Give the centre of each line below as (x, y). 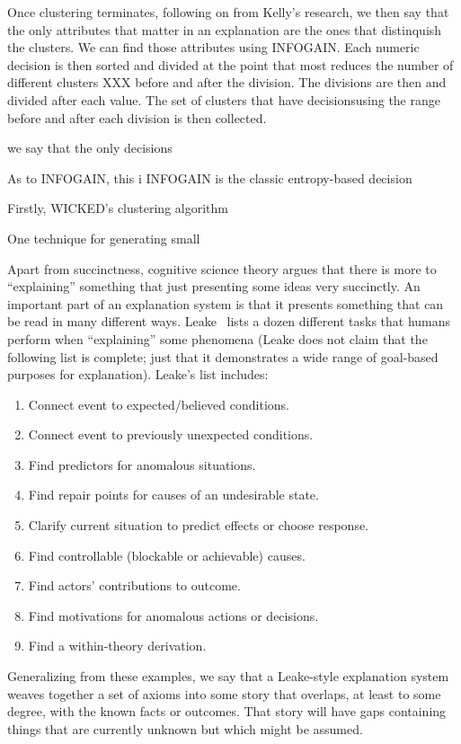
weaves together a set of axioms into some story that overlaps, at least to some (224, 693)
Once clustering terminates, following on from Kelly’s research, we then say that (228, 12)
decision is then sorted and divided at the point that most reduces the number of (230, 64)
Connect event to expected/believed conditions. (159, 404)
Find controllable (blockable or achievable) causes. (167, 555)
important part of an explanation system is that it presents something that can (226, 303)
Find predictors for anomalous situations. (142, 464)
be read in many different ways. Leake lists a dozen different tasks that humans (229, 321)
